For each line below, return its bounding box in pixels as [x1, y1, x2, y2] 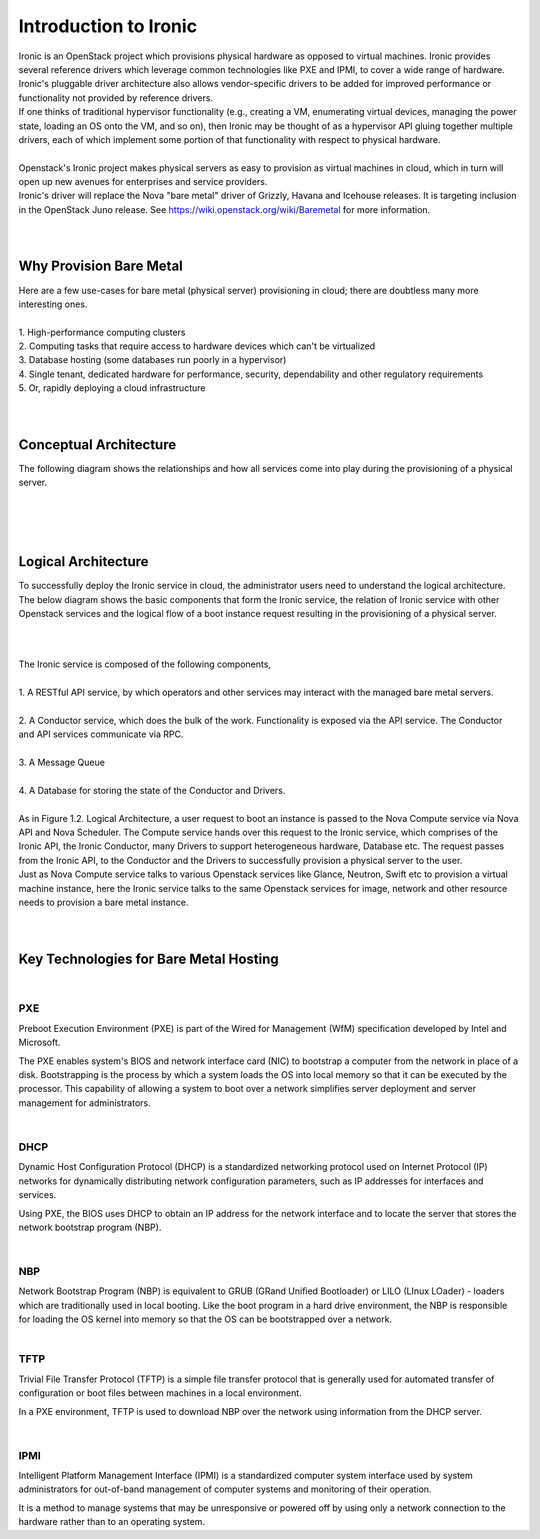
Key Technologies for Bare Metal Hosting [18, 950, 279, 967]
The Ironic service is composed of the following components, [18, 658, 272, 670]
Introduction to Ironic [18, 15, 198, 37]
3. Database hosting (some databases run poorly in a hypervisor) [18, 354, 287, 366]
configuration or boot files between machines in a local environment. [18, 1387, 302, 1399]
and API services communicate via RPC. [18, 728, 184, 740]
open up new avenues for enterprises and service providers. [18, 176, 268, 188]
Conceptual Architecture [18, 436, 177, 453]
